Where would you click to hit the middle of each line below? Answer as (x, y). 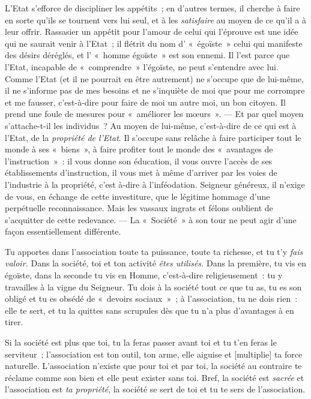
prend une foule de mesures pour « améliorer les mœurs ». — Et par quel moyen (154, 114)
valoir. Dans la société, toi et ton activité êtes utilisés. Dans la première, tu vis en (156, 263)
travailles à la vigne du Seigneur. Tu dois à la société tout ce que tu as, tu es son (153, 286)
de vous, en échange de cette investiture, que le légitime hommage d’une (137, 196)
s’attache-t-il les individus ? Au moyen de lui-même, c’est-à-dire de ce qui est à (151, 125)
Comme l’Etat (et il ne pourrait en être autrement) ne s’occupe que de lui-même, (154, 78)
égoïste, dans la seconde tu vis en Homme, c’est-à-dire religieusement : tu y (144, 275)
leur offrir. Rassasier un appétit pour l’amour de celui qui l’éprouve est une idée (152, 31)
